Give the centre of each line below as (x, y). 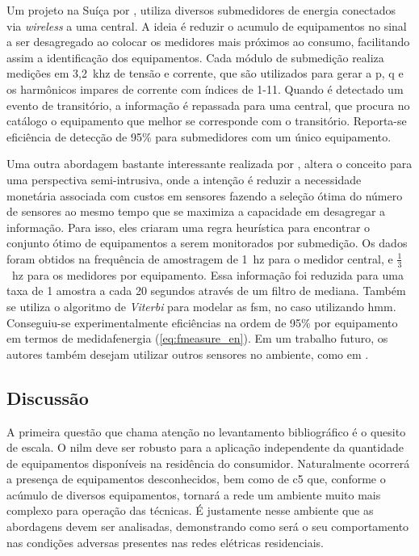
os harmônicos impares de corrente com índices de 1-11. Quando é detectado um (205, 88)
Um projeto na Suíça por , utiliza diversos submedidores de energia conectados (201, 10)
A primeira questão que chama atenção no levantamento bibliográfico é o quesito (206, 431)
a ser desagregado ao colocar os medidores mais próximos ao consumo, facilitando (208, 42)
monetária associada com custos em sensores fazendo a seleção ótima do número (205, 195)
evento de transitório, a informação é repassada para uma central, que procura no (208, 105)
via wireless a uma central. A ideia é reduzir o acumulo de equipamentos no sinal (207, 25)
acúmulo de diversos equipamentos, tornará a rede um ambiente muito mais (194, 494)
